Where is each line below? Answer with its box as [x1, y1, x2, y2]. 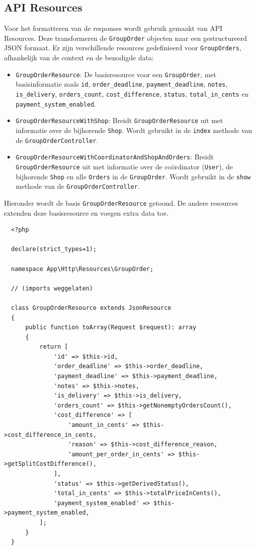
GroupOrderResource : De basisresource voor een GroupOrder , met [15, 69, 216, 79]
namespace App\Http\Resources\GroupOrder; [11, 265, 154, 273]
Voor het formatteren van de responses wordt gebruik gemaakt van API [4, 23, 223, 33]
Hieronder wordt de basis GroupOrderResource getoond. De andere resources [4, 197, 239, 208]
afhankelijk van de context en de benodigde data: [4, 52, 154, 63]
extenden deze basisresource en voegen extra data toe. [4, 207, 169, 218]
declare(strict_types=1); [11, 246, 97, 253]
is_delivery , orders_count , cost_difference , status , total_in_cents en [15, 89, 249, 99]
